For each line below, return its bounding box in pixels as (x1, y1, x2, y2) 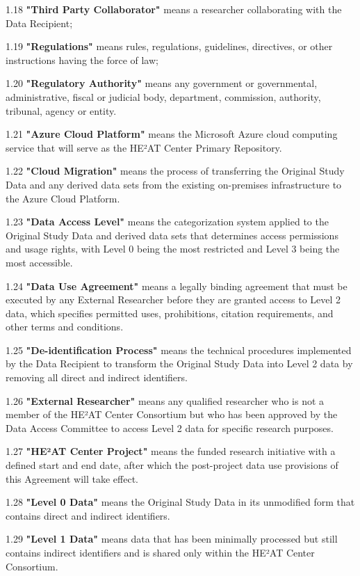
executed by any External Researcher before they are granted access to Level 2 (6, 292, 341, 307)
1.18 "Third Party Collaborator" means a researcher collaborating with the (6, 2, 342, 16)
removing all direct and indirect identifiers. (6, 370, 188, 385)
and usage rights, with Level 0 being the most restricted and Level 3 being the (6, 241, 340, 256)
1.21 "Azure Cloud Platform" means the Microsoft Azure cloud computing (6, 127, 338, 141)
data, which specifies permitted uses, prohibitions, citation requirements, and (6, 305, 334, 320)
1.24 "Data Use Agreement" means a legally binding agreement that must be (6, 278, 347, 293)
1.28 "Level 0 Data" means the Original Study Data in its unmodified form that (6, 495, 355, 509)
